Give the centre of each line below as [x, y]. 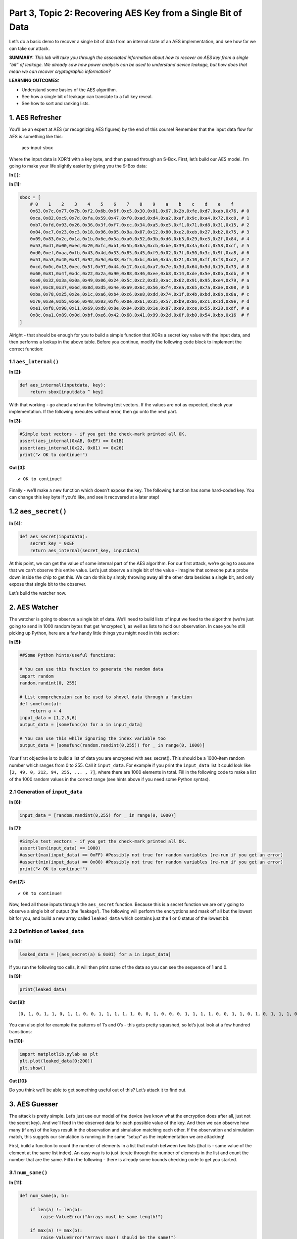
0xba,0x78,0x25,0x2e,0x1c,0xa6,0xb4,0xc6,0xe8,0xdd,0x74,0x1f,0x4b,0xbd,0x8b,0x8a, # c [140, 294]
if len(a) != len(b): [56, 1210]
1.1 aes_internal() [34, 362]
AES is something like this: [36, 136]
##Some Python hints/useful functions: [68, 655]
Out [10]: [18, 1081]
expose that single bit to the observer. [48, 584]
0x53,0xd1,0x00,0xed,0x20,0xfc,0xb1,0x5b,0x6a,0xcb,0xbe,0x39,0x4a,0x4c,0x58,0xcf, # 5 [140, 246]
